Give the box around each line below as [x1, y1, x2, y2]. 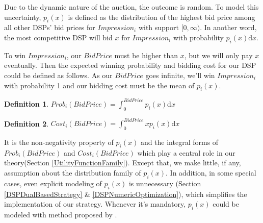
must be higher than [114, 49, 178, 60]
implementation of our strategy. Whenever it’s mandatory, [4, 199, 186, 209]
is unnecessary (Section [128, 178, 201, 188]
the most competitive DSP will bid [4, 32, 113, 42]
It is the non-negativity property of [4, 136, 114, 147]
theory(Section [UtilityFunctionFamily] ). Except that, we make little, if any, [4, 157, 241, 168]
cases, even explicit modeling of [4, 178, 102, 188]
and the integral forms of [140, 136, 219, 147]
